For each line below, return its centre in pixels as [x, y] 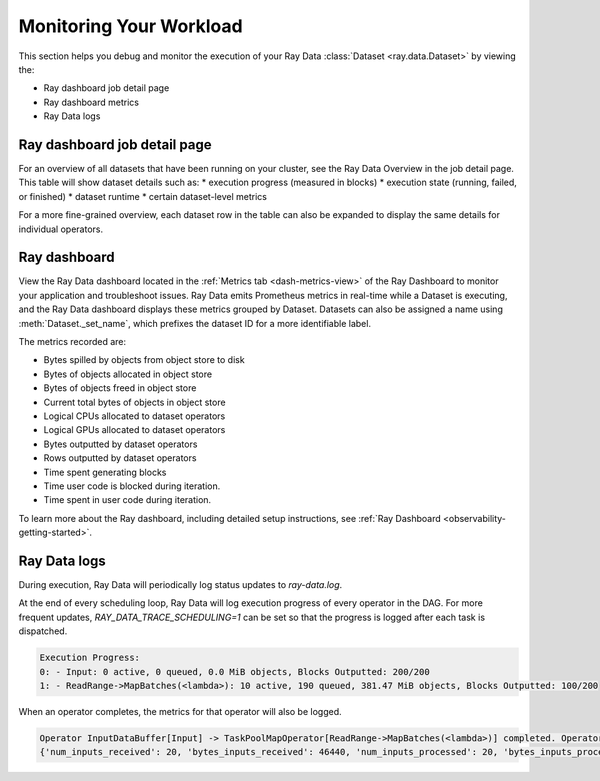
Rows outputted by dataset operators [120, 458]
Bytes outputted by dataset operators [120, 444]
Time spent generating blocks [105, 472]
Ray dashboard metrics [91, 102]
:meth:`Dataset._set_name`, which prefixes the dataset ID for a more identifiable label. [195, 323]
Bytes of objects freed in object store [120, 388]
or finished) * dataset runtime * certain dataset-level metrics [142, 196]
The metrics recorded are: [72, 342]
